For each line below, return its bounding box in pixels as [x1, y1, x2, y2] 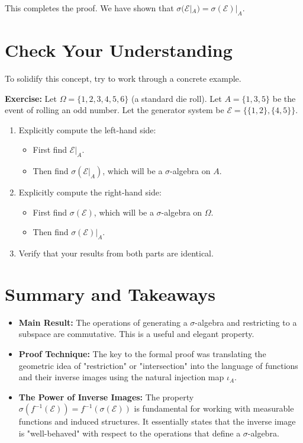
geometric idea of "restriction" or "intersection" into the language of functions [18, 359, 298, 371]
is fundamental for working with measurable [134, 402, 294, 415]
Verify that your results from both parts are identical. [18, 247, 214, 259]
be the [272, 92, 296, 104]
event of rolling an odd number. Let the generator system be [5, 104, 224, 116]
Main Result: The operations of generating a [18, 316, 188, 328]
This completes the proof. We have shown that [5, 2, 174, 14]
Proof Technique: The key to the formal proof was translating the [18, 347, 266, 359]
